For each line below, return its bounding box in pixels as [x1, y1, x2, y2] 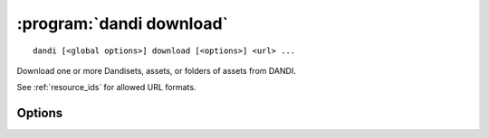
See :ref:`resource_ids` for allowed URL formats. [16, 82, 197, 93]
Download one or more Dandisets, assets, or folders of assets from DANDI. [16, 65, 296, 76]
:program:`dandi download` [16, 14, 229, 33]
